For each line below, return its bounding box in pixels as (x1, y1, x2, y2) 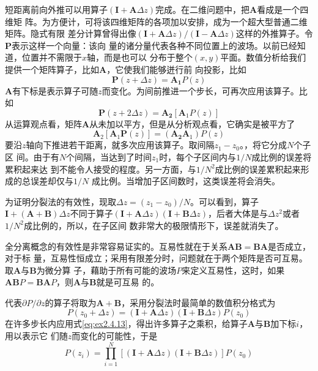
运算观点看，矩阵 (13, 117, 82, 130)
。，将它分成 (240, 138, 287, 151)
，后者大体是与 (208, 207, 268, 220)
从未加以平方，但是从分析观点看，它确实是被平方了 (89, 117, 295, 130)
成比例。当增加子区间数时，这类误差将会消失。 (91, 174, 280, 187)
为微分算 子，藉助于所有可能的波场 (36, 263, 177, 276)
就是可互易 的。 (96, 275, 160, 288)
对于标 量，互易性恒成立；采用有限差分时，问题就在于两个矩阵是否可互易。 (5, 252, 308, 264)
